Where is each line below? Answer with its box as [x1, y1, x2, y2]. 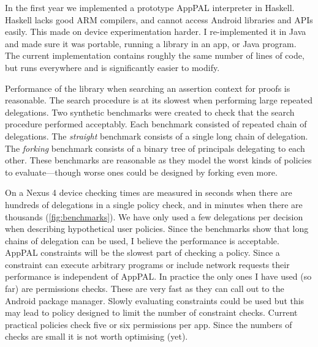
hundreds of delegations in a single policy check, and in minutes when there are [5, 198, 303, 211]
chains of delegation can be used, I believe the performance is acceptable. [5, 234, 279, 247]
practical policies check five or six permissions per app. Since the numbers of [5, 318, 292, 330]
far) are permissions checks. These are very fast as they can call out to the [5, 282, 284, 295]
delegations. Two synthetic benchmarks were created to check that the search [5, 105, 295, 118]
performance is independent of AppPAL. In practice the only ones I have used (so [5, 270, 312, 283]
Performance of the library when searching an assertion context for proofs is [5, 81, 290, 94]
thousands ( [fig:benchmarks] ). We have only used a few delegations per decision [5, 210, 303, 223]
